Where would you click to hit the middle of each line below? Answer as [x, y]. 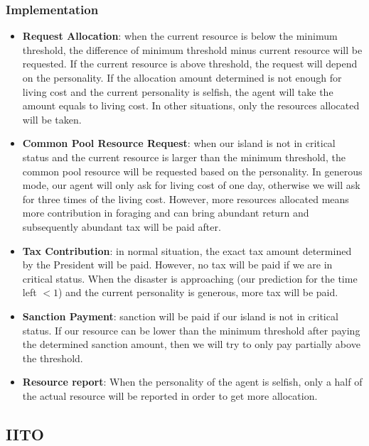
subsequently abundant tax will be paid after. [122, 226]
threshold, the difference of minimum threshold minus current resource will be [192, 49]
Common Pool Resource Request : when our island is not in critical [179, 143]
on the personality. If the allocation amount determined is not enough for [182, 77]
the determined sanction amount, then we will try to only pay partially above [191, 344]
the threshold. [53, 358]
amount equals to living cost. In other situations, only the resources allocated [191, 105]
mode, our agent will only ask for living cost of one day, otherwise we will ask [191, 185]
